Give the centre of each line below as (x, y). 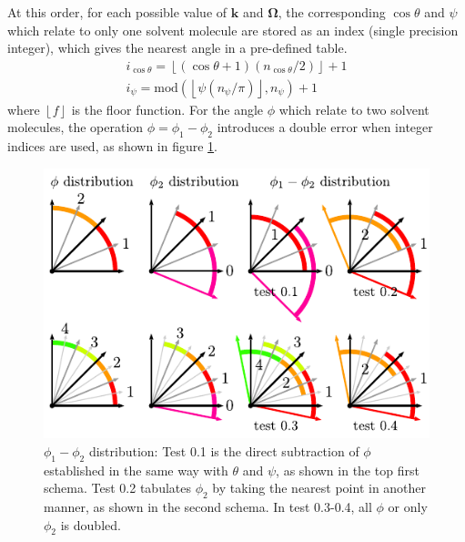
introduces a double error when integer (325, 127)
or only (408, 506)
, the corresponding (332, 12)
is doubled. (91, 524)
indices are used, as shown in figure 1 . (112, 146)
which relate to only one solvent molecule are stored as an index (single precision (233, 30)
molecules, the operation (76, 127)
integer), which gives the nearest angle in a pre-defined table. (177, 48)
